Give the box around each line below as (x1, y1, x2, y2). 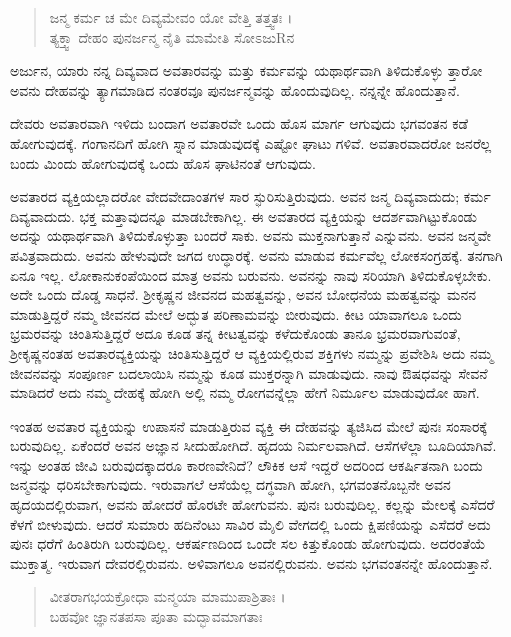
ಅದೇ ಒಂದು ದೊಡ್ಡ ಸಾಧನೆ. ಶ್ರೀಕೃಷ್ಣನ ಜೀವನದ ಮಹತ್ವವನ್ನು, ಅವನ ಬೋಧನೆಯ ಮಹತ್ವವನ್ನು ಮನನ (10, 284, 476, 305)
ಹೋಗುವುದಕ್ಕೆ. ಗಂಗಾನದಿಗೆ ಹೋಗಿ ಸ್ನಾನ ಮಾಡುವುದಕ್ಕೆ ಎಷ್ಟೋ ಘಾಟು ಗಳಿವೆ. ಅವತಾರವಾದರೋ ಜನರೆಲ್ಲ (10, 132, 492, 153)
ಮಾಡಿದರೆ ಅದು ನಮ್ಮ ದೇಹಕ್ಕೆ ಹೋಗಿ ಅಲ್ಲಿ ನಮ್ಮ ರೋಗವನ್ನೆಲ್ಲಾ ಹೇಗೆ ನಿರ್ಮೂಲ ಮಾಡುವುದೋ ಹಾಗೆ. (10, 382, 480, 403)
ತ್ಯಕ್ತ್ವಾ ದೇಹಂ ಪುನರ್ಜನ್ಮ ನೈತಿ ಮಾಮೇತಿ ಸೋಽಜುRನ (49, 26, 295, 47)
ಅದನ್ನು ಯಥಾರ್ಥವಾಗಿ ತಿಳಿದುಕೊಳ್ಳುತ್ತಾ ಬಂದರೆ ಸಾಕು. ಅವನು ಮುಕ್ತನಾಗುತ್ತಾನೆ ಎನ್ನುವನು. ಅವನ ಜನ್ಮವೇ (10, 225, 492, 246)
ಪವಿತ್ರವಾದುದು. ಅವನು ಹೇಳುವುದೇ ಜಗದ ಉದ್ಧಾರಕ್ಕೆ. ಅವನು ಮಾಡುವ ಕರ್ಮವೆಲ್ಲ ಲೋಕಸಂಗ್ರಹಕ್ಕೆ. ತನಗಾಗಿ (10, 244, 503, 265)
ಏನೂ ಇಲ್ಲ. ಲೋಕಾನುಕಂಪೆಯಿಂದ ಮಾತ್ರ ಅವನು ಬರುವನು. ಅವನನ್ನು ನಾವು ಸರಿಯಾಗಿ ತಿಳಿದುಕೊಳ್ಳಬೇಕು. (10, 264, 492, 285)
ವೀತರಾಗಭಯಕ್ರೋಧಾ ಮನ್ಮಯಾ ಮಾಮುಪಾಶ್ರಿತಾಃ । (49, 586, 286, 607)
